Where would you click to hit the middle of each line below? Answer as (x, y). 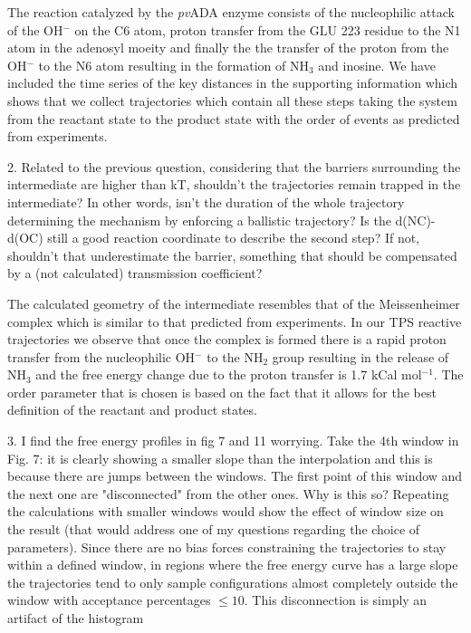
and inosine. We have (377, 65)
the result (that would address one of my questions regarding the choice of (214, 529)
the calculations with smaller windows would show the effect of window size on (226, 511)
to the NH (235, 356)
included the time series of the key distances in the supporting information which (233, 83)
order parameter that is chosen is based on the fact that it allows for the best (222, 392)
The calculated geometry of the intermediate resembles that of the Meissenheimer (234, 303)
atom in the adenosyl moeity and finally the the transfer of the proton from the (228, 48)
